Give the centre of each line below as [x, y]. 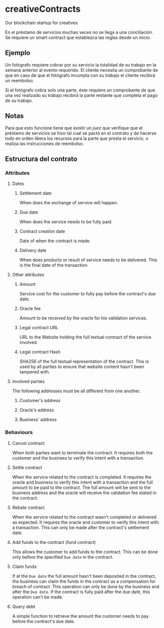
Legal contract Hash [40, 352]
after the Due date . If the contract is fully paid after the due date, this [81, 592]
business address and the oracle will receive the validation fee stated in [84, 493]
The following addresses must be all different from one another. [76, 391]
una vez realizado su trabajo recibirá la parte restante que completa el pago [82, 95]
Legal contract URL [39, 328]
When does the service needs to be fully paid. [66, 222]
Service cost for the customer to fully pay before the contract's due [87, 294]
